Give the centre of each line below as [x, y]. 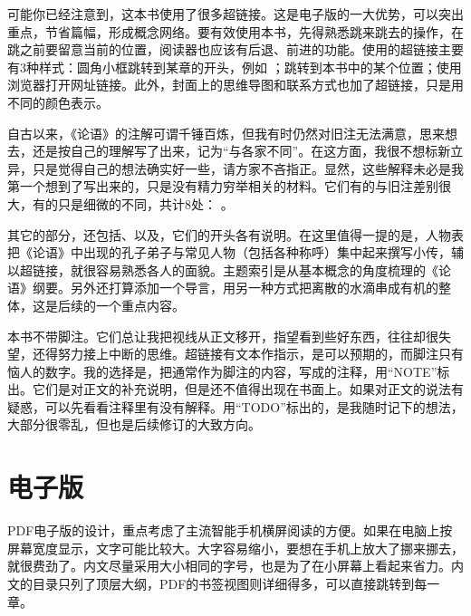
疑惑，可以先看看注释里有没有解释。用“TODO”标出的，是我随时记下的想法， [235, 406]
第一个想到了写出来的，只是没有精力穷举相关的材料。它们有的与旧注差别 [223, 186]
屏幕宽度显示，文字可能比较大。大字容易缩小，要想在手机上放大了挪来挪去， [235, 548]
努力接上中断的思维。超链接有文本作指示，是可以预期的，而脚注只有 [260, 354]
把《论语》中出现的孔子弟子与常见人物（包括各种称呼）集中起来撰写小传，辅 [235, 252]
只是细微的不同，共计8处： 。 [145, 203]
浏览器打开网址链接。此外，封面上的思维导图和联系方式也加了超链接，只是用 [235, 85]
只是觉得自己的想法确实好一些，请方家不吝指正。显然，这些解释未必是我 [248, 168]
